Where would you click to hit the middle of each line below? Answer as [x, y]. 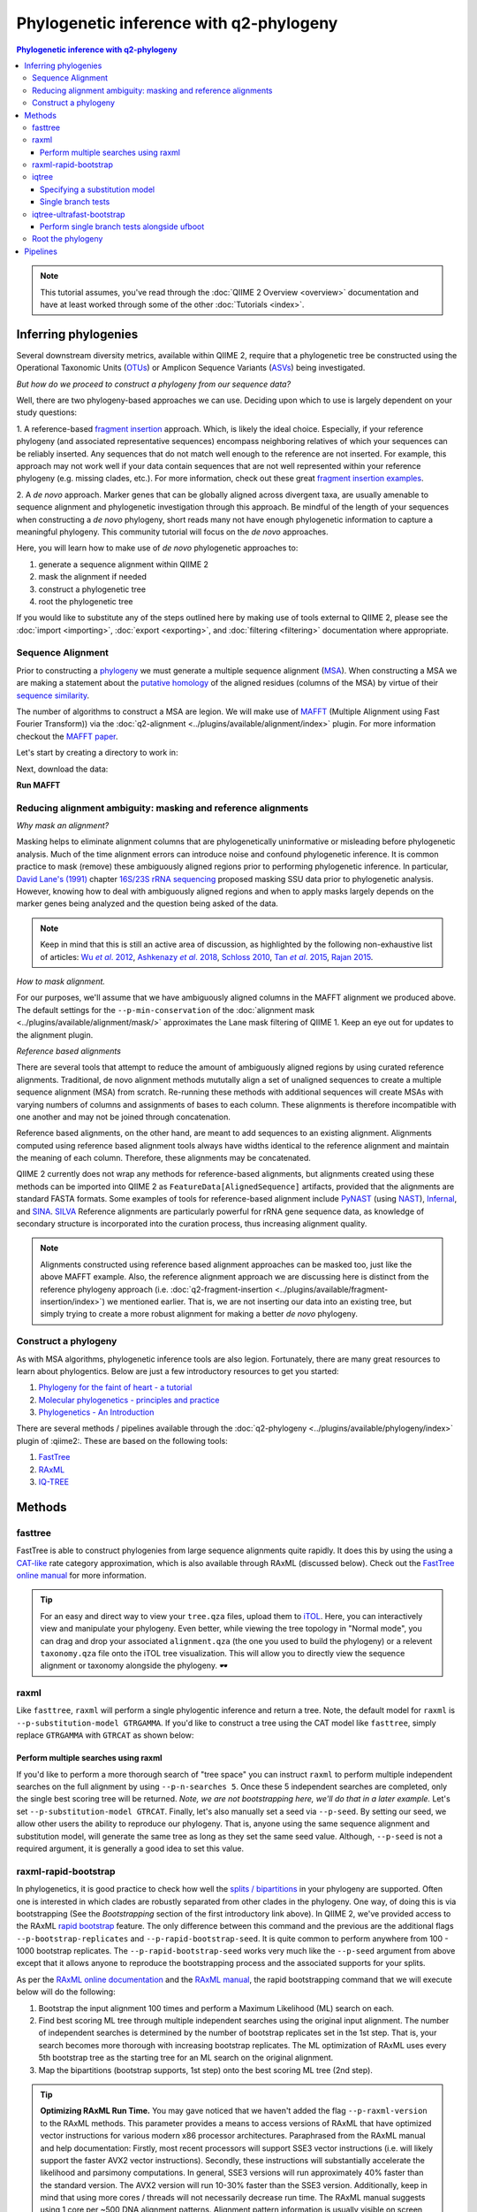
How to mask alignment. [61, 981]
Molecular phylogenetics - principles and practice [129, 1400]
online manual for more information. [81, 1575]
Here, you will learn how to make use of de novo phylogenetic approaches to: [157, 548]
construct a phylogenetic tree [92, 589]
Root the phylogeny [68, 239]
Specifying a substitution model [97, 189]
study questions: [47, 412]
